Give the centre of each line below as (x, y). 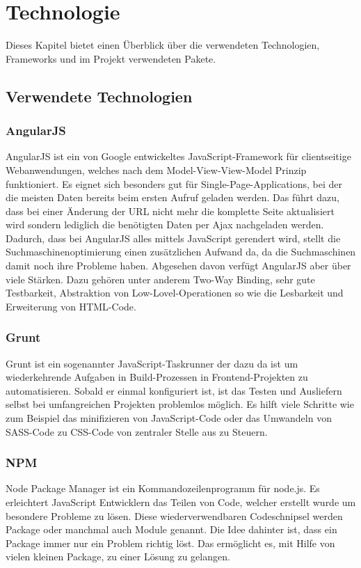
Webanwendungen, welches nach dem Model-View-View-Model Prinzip (156, 169)
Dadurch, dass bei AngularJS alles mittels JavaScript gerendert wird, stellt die (173, 238)
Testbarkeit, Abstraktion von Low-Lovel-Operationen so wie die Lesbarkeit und (175, 293)
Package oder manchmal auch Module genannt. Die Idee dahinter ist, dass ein (171, 529)
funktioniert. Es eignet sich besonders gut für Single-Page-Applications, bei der (174, 183)
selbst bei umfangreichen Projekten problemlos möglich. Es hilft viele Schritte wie (180, 404)
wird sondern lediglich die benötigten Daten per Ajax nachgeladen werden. (165, 224)
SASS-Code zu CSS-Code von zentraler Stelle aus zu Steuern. (137, 431)
